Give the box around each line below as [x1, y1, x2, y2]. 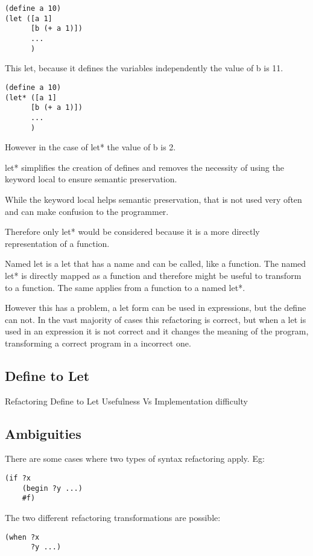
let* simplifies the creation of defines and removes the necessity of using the [5, 161, 284, 173]
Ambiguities [5, 424, 81, 443]
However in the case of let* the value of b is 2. [5, 141, 176, 153]
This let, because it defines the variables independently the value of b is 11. [5, 62, 283, 74]
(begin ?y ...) [22, 484, 83, 493]
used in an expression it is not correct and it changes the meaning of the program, [5, 325, 309, 337]
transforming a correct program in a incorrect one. [5, 336, 191, 349]
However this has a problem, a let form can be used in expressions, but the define [5, 301, 306, 314]
